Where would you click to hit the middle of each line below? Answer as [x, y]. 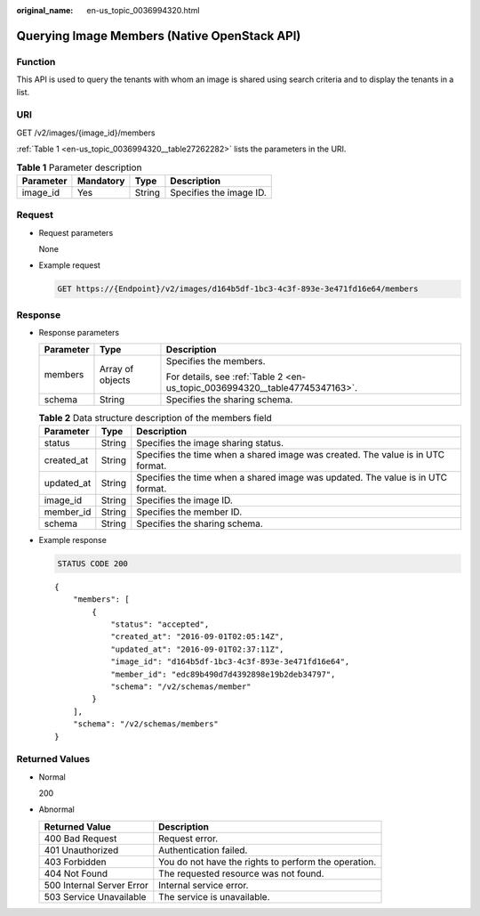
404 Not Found [76, 873]
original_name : [45, 10]
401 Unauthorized [81, 850]
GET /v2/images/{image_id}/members [86, 133]
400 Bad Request [80, 839]
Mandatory [101, 181]
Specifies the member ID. [189, 512]
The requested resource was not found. [241, 873]
